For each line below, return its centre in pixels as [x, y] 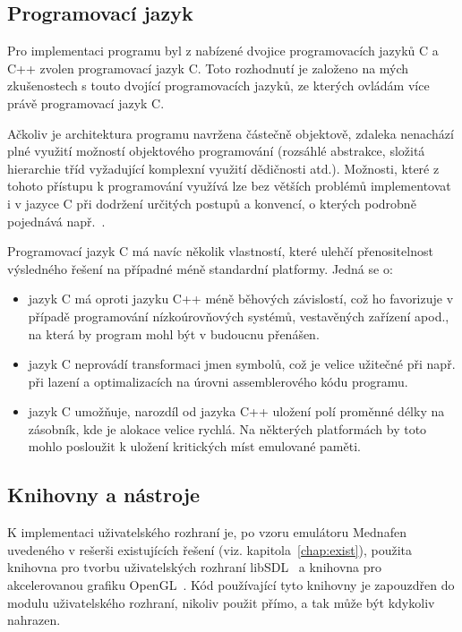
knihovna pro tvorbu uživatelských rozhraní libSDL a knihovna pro [195, 567]
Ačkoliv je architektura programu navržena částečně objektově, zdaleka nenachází [231, 133]
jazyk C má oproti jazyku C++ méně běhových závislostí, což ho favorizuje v [241, 299]
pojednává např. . [56, 221]
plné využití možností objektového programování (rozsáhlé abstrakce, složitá [216, 151]
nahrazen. [34, 620]
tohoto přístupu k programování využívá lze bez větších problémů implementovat [229, 186]
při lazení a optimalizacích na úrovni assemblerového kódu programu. [218, 381]
